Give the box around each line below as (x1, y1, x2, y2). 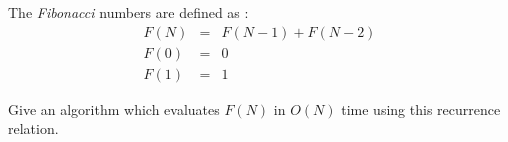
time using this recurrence (341, 98, 501, 119)
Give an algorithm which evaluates (8, 98, 220, 119)
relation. (8, 118, 59, 139)
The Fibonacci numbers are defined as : (8, 2, 249, 22)
